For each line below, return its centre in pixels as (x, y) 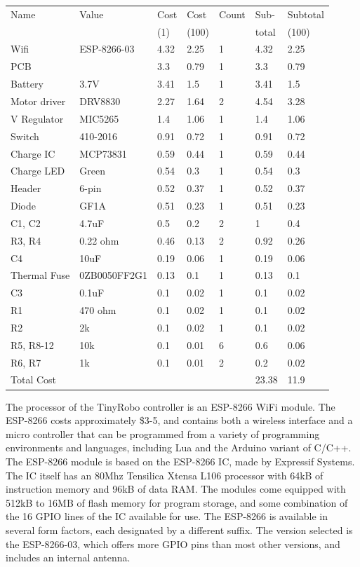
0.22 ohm (99, 240)
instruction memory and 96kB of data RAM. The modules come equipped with (176, 489)
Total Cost (34, 380)
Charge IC (33, 153)
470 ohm (98, 310)
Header (26, 188)
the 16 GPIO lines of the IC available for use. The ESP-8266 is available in (167, 516)
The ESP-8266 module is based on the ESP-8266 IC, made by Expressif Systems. (180, 461)
